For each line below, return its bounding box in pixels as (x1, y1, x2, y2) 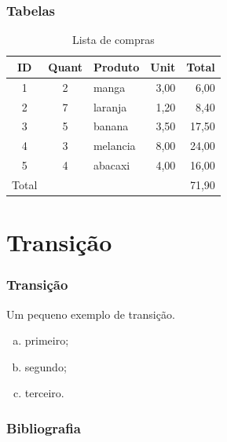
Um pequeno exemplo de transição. (6, 305, 175, 322)
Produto (93, 58, 140, 75)
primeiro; (24, 332, 69, 349)
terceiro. (24, 385, 64, 401)
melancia (93, 137, 136, 154)
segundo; (24, 358, 67, 374)
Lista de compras (72, 31, 155, 48)
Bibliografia (6, 418, 81, 437)
